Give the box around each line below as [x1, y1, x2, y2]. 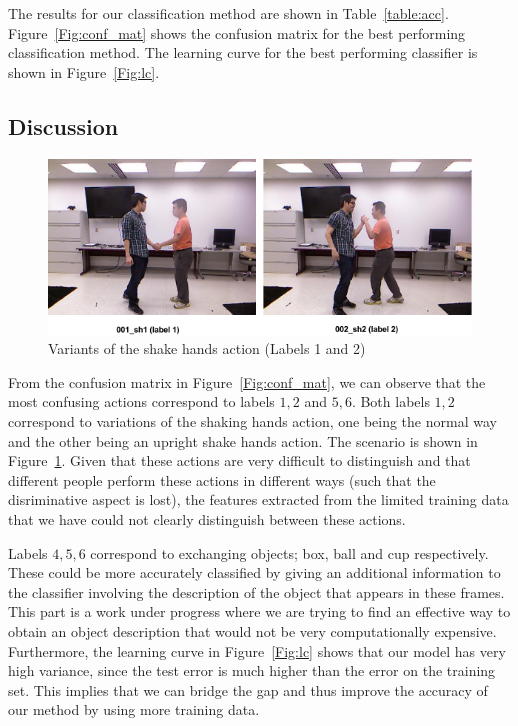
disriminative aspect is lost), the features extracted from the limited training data [8, 489, 509, 510]
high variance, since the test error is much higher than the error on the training [8, 660, 496, 681]
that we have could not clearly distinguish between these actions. [8, 509, 406, 530]
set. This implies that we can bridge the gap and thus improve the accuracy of [8, 679, 488, 700]
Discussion [8, 110, 119, 141]
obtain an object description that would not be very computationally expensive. [8, 621, 497, 641]
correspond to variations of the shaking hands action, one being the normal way [8, 411, 497, 432]
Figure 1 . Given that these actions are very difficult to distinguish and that [8, 450, 471, 471]
